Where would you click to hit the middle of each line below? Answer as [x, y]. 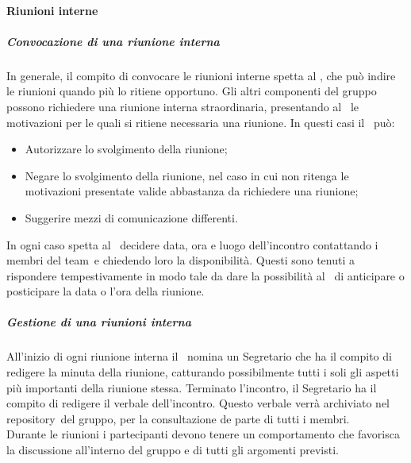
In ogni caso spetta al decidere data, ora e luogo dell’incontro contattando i [192, 244]
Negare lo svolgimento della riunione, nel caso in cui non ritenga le [187, 175]
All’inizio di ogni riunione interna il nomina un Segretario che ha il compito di [199, 356]
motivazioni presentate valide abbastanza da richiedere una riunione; [192, 191]
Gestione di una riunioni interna [99, 322]
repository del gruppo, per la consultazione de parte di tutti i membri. [178, 418]
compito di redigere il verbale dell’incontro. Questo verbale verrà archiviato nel [198, 403]
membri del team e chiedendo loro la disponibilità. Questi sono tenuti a [181, 260]
